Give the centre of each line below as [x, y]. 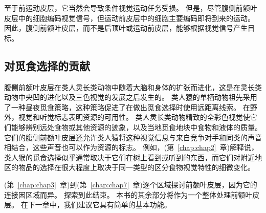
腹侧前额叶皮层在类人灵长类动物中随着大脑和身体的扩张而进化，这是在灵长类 [133, 87]
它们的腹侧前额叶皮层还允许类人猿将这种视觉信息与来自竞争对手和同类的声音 [133, 137]
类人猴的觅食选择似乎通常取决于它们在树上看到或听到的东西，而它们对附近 [129, 157]
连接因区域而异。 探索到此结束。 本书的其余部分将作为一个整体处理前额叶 [128, 194]
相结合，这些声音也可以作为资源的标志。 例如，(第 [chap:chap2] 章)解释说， [131, 147]
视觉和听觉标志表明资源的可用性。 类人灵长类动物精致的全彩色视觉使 [134, 117]
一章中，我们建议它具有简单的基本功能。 [103, 205]
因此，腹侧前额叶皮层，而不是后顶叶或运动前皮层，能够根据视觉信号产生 [126, 28]
